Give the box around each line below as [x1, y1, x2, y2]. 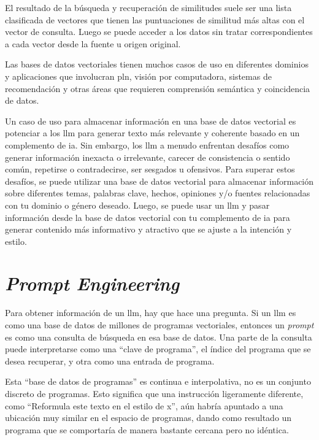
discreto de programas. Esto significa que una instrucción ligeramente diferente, [5, 387, 304, 399]
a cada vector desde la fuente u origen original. [5, 37, 181, 50]
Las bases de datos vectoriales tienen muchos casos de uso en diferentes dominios [5, 58, 309, 71]
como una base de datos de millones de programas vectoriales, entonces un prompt [5, 318, 314, 331]
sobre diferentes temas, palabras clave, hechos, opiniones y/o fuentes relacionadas [5, 187, 310, 199]
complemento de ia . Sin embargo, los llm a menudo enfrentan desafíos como [5, 138, 290, 151]
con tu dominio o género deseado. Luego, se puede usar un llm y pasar [5, 198, 270, 211]
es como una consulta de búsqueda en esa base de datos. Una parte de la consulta [5, 330, 312, 343]
